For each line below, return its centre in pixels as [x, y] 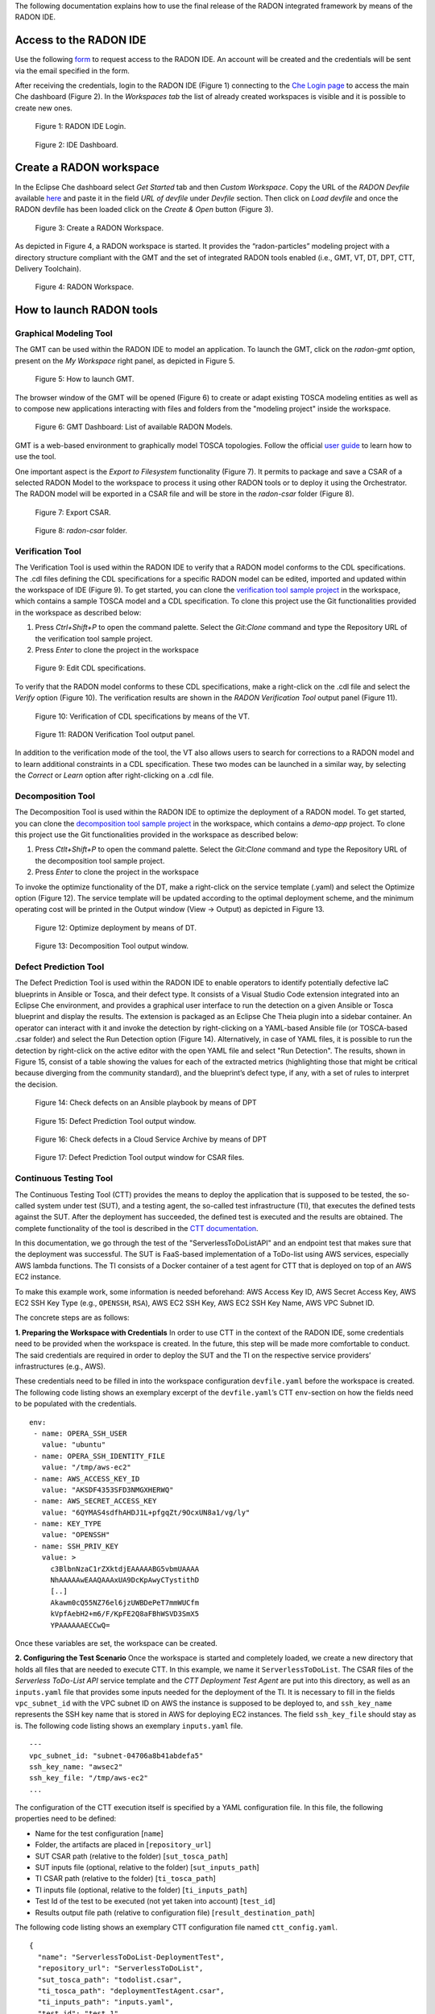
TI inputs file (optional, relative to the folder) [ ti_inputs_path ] [141, 1890]
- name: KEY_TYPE [68, 1524]
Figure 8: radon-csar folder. [81, 531]
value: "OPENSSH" [76, 1535]
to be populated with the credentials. [76, 1404]
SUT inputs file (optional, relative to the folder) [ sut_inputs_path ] [147, 1867]
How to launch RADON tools [87, 310]
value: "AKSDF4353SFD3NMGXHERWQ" [108, 1490]
